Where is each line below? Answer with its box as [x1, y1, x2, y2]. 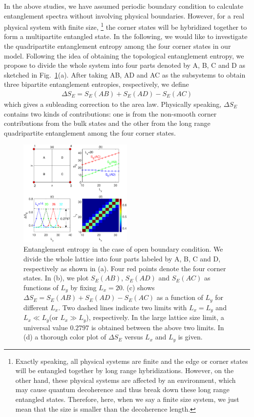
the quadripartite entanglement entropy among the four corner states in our [4, 41, 231, 51]
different [23, 302, 48, 312]
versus [124, 332, 143, 342]
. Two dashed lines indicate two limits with [58, 302, 187, 312]
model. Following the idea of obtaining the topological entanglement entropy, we [4, 50, 244, 60]
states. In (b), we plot [23, 273, 89, 283]
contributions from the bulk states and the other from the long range [4, 118, 211, 128]
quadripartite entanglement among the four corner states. [4, 127, 176, 138]
